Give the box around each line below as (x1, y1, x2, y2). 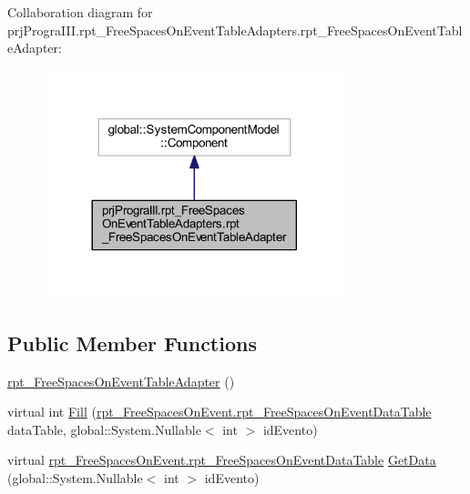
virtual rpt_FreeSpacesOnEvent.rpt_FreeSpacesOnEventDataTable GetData (7, 450, 436, 469)
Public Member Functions (7, 328, 257, 357)
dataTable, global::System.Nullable (7, 419, 201, 439)
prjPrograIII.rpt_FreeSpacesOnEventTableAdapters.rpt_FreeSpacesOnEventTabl (7, 20, 463, 39)
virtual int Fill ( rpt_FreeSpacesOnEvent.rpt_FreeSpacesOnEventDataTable (7, 402, 432, 421)
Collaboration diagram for (7, 3, 153, 21)
